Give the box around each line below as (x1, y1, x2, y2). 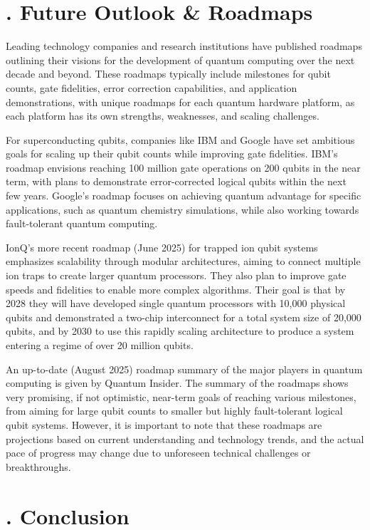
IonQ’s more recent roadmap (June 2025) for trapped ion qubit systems (6, 239, 318, 254)
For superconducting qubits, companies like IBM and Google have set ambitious (6, 132, 355, 147)
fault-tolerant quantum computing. (6, 216, 158, 231)
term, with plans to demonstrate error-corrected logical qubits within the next (6, 174, 347, 189)
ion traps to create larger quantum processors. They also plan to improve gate (6, 268, 347, 283)
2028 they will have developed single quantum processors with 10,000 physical (6, 296, 346, 311)
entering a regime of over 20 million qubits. (6, 338, 194, 352)
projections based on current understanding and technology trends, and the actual (6, 431, 364, 446)
